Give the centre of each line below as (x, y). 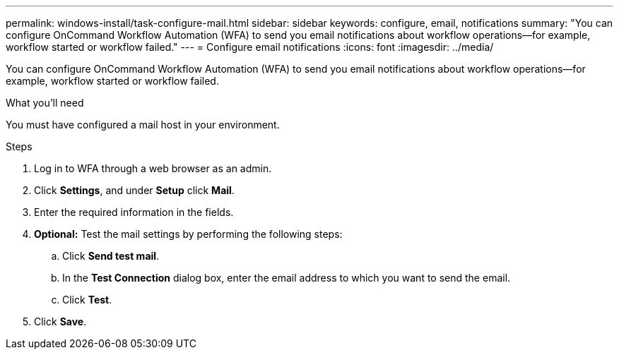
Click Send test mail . (111, 256)
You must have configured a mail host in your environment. (143, 125)
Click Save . (60, 321)
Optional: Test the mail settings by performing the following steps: (188, 234)
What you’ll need (45, 103)
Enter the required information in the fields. (134, 212)
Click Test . (87, 300)
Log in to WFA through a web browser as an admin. (153, 168)
